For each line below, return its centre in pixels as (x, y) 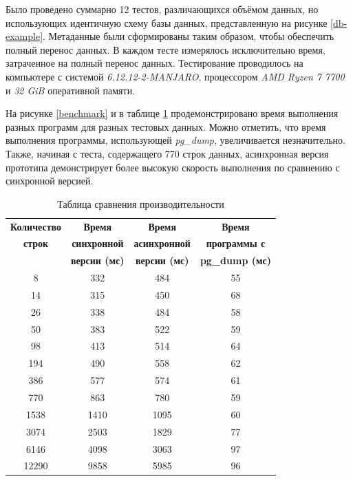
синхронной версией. (50, 181)
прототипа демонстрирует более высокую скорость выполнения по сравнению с (173, 167)
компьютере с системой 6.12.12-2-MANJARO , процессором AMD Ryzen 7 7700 (175, 76)
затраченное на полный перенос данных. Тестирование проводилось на (154, 63)
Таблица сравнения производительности (141, 203)
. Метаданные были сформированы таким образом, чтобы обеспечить (189, 36)
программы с (236, 243)
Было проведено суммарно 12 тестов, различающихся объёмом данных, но (162, 9)
